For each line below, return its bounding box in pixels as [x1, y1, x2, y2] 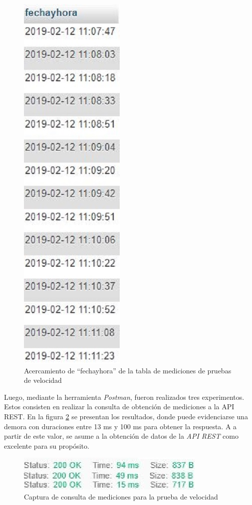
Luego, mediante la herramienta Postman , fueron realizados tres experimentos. [4, 391, 245, 402]
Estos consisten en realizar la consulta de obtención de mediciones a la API [4, 401, 235, 412]
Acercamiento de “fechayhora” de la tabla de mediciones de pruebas [24, 365, 232, 375]
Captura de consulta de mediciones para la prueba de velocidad [24, 491, 218, 502]
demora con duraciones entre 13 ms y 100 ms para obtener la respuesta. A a [4, 421, 237, 431]
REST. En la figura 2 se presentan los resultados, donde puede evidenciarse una [4, 411, 248, 421]
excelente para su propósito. [4, 440, 89, 451]
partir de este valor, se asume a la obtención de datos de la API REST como [4, 431, 239, 441]
